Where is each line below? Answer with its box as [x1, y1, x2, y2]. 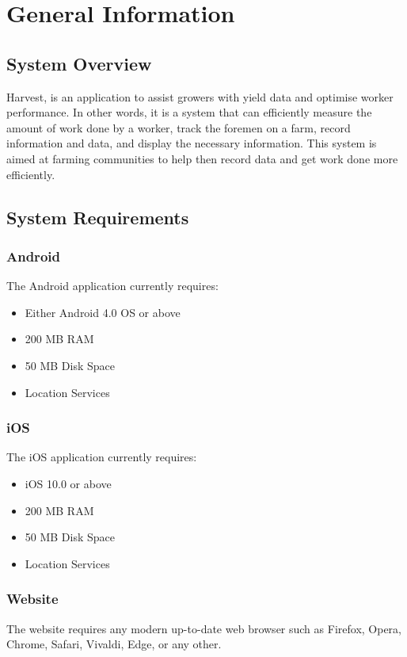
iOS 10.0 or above [25, 475, 112, 491]
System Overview [6, 51, 152, 75]
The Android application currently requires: [6, 277, 219, 294]
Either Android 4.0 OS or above [25, 304, 181, 320]
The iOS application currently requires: [6, 449, 197, 465]
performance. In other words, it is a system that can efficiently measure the [6, 104, 372, 120]
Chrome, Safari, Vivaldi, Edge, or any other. [6, 636, 222, 652]
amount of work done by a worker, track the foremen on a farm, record [6, 119, 351, 136]
